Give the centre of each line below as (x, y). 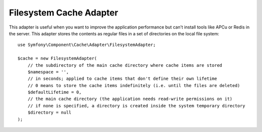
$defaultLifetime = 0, (55, 92)
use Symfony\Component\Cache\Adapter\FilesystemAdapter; (87, 45)
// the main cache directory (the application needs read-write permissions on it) (130, 99)
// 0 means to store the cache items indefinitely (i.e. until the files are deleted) (134, 85)
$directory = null (49, 113)
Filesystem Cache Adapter (64, 13)
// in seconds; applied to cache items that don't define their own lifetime (122, 79)
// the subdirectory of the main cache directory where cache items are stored (125, 65)
